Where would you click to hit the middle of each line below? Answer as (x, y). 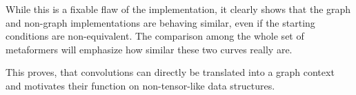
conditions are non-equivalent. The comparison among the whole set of (155, 36)
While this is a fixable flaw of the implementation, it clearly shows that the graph (178, 9)
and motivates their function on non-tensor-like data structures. (140, 85)
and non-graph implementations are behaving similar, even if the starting (160, 22)
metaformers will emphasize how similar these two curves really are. (149, 49)
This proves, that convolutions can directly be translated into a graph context (170, 72)
